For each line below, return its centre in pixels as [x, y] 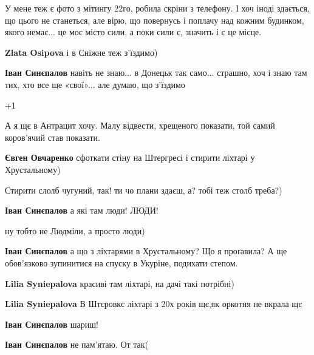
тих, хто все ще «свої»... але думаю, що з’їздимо [95, 84]
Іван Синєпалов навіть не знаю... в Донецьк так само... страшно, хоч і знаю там [156, 73]
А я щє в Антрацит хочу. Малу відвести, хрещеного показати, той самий [140, 125]
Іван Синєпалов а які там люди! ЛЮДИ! [82, 210]
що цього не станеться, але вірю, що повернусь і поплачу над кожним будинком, [155, 20]
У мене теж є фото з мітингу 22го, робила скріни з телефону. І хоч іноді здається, [157, 8]
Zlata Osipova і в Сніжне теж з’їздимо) [81, 52]
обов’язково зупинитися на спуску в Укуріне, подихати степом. [121, 262]
